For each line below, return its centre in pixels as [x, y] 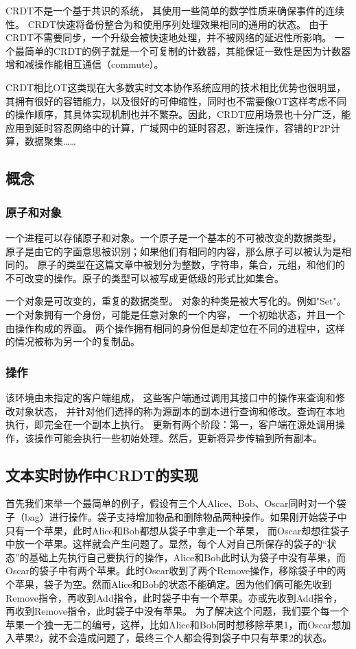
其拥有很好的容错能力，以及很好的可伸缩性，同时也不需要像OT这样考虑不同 [176, 101]
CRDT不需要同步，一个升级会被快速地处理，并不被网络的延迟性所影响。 [169, 37]
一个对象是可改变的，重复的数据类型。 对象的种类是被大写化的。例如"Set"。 [176, 301]
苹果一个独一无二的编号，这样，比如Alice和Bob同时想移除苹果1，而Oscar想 [174, 624]
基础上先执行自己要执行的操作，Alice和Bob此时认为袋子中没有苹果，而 [188, 557]
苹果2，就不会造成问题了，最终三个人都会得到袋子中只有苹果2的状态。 [173, 638]
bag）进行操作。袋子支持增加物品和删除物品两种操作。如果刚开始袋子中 [186, 517]
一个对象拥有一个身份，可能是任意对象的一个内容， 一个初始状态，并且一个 [175, 314]
